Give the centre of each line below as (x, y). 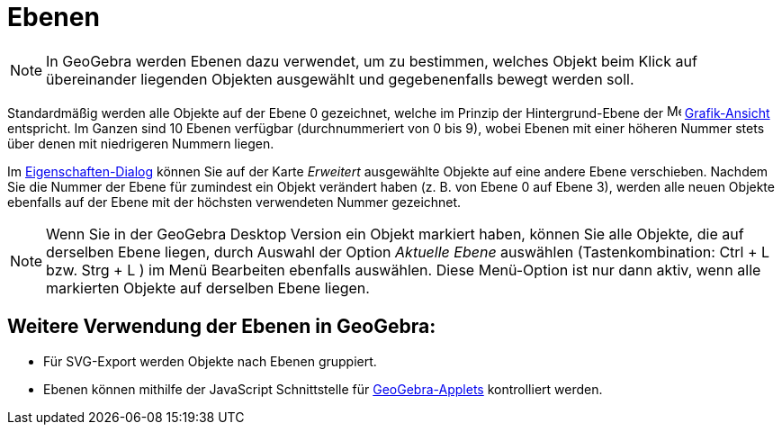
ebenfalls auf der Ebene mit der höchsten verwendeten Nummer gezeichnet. (234, 202)
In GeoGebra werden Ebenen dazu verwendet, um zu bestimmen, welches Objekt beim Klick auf (372, 61)
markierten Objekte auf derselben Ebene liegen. (208, 288)
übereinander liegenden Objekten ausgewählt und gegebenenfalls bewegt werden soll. (340, 79)
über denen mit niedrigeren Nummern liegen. (141, 143)
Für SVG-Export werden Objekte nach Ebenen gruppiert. (210, 361)
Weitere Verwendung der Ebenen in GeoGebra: (222, 327)
